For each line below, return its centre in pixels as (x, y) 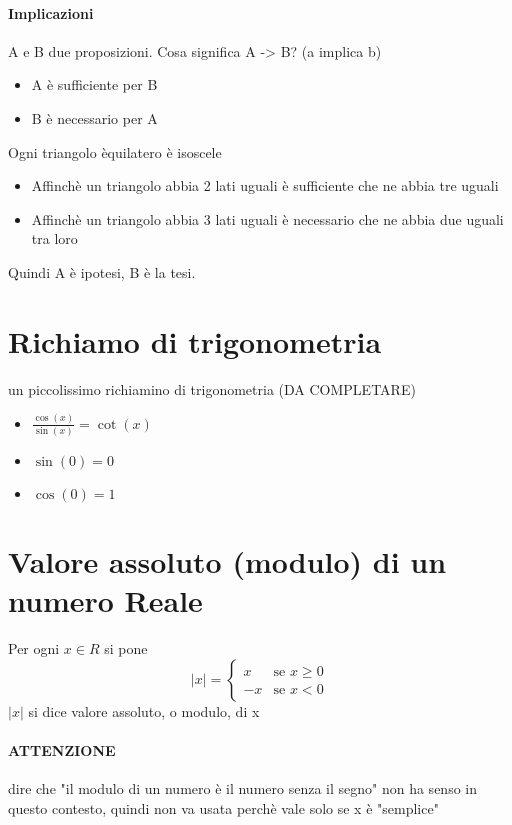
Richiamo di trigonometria (195, 340)
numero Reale (105, 600)
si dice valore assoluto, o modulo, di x (144, 710)
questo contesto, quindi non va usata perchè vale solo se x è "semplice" (223, 807)
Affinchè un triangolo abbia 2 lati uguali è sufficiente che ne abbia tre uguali (265, 185)
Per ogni (34, 648)
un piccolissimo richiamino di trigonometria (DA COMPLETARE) (212, 388)
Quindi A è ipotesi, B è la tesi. (102, 271)
